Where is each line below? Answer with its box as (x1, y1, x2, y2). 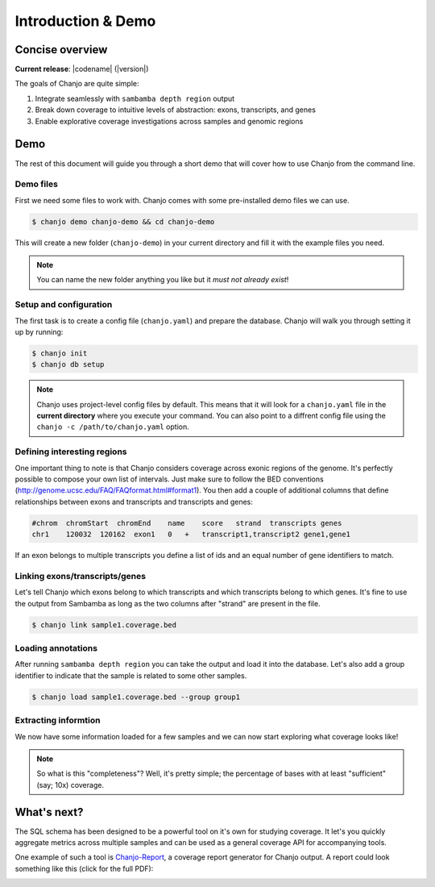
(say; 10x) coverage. (36, 780, 105, 789)
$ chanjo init (31, 348, 88, 358)
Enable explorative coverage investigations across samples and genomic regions (35, 116, 304, 126)
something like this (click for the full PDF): (14, 864, 154, 873)
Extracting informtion (14, 714, 101, 726)
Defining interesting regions (14, 446, 127, 457)
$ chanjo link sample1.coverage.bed (31, 620, 177, 629)
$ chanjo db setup (31, 360, 105, 369)
